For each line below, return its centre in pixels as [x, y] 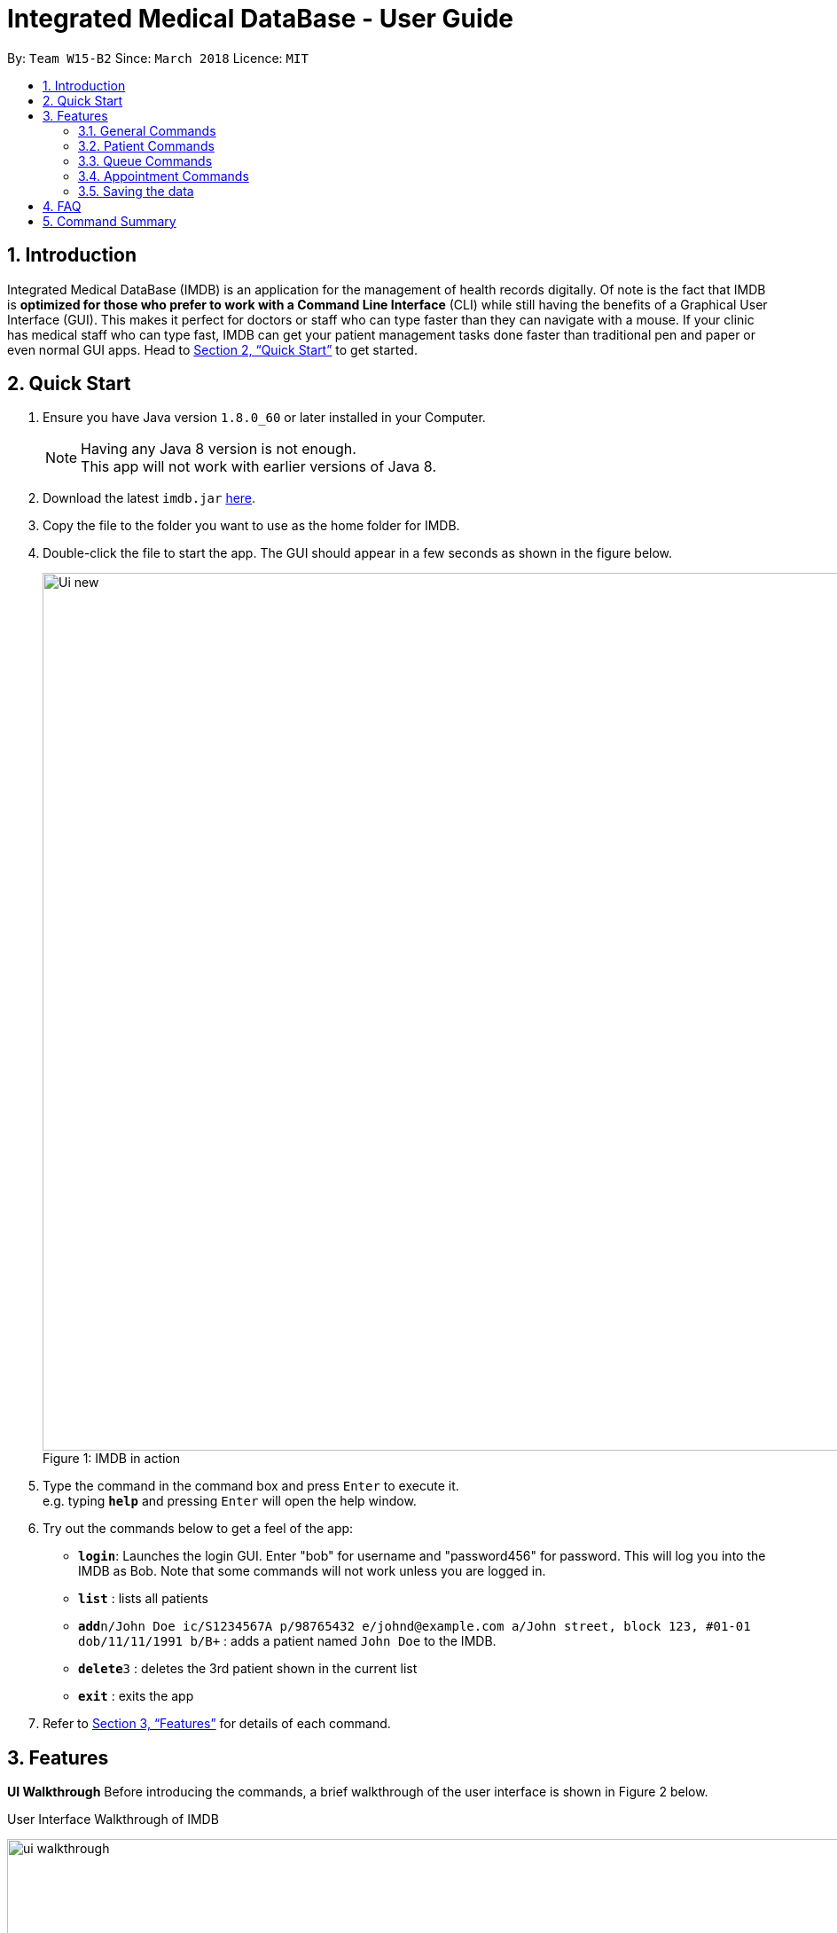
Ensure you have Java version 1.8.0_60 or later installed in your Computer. [264, 418]
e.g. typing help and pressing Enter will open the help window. [230, 1501]
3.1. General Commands [147, 130]
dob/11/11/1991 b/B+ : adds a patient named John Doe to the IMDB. [287, 1641]
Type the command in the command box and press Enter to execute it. [251, 1486]
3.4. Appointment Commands [164, 176]
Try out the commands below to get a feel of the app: [198, 1529]
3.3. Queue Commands [145, 160]
